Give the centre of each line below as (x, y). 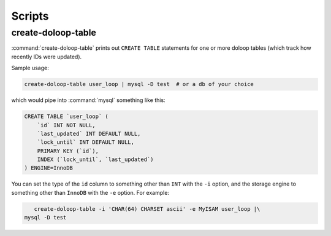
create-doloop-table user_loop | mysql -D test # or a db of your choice (139, 84)
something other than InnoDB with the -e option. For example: (90, 192)
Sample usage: (30, 68)
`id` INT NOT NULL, (67, 125)
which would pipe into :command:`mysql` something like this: (88, 100)
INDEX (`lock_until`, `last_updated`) (95, 159)
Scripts (30, 16)
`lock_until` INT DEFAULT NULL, (86, 142)
